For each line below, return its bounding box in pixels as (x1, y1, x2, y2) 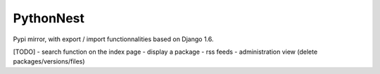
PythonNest (13, 10, 84, 26)
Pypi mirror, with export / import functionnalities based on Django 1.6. (13, 35, 214, 43)
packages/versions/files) (13, 57, 85, 66)
